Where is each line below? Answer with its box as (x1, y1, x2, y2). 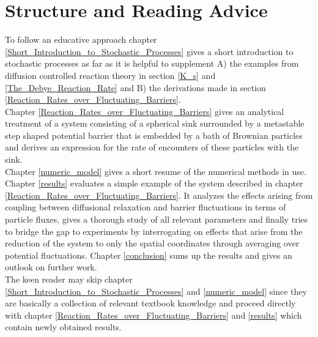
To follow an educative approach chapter (5, 33, 157, 46)
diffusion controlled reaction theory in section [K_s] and (5, 69, 216, 81)
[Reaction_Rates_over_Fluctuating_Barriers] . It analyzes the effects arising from (5, 188, 313, 201)
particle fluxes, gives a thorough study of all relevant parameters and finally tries (5, 213, 308, 226)
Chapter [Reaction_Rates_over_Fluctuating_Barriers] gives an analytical (5, 105, 284, 117)
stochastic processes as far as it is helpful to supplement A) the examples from (5, 57, 299, 70)
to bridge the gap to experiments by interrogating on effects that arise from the (5, 224, 303, 237)
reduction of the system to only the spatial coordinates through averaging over (5, 237, 300, 250)
